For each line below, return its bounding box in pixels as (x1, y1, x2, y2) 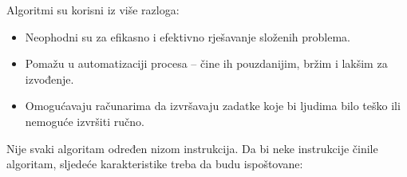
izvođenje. (25, 70, 74, 87)
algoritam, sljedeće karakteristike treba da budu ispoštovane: (6, 155, 303, 172)
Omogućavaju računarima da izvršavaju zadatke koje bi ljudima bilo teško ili (25, 97, 401, 114)
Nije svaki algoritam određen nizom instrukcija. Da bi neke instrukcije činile (6, 140, 378, 156)
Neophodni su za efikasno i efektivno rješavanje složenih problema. (25, 28, 350, 45)
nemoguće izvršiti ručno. (25, 112, 144, 129)
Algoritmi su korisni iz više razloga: (6, 2, 180, 18)
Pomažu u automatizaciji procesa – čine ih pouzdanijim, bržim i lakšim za (25, 55, 388, 72)
